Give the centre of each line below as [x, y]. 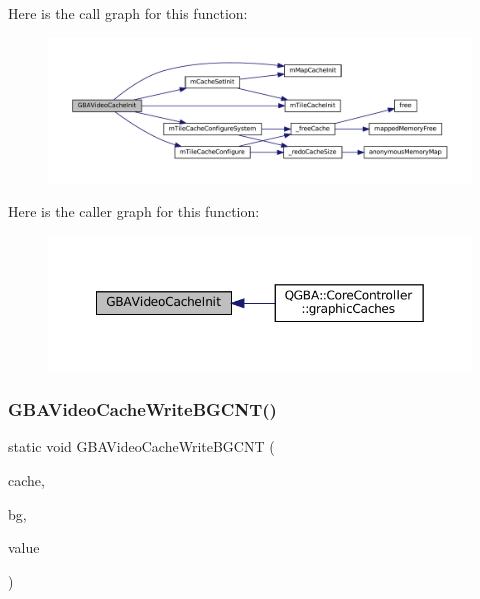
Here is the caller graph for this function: [134, 210]
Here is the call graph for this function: [128, 13]
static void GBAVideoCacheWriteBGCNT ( [141, 446]
